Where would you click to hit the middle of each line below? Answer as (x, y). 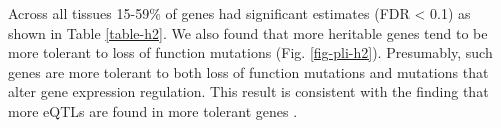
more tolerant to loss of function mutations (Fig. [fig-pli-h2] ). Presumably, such (250, 52)
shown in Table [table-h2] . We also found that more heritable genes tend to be (248, 32)
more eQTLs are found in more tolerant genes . (153, 110)
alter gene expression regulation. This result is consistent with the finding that (248, 91)
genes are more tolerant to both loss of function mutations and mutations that (248, 71)
